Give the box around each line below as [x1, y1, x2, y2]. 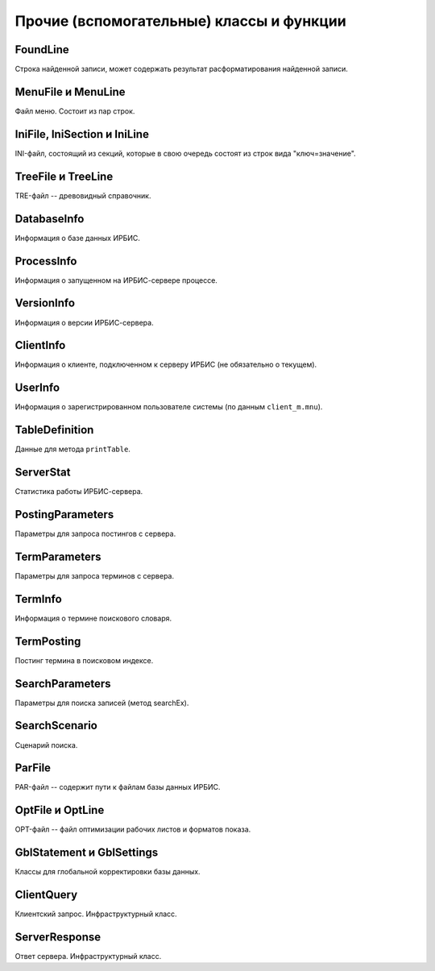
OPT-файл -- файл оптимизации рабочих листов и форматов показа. [14, 824, 251, 834]
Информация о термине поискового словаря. [14, 613, 172, 623]
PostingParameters [14, 508, 114, 521]
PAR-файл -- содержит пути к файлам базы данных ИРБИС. [14, 782, 221, 792]
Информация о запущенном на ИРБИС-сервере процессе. [14, 275, 217, 285]
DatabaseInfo [14, 212, 85, 226]
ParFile [14, 761, 52, 775]
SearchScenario [14, 719, 98, 732]
